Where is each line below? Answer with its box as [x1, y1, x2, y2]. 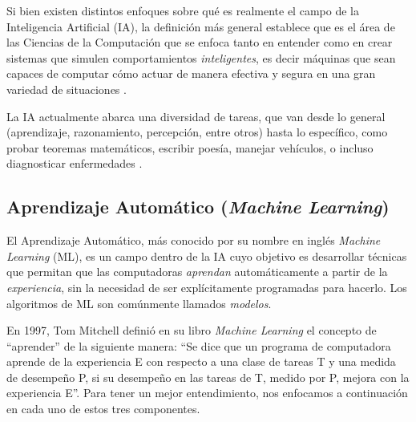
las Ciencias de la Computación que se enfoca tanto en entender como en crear [6, 34, 393, 51]
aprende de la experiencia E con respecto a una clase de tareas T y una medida [6, 353, 396, 370]
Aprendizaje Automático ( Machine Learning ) [6, 194, 390, 219]
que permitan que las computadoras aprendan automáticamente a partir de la [6, 263, 388, 280]
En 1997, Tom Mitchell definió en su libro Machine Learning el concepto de [6, 322, 377, 339]
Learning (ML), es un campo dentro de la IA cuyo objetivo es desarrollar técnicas [6, 247, 407, 264]
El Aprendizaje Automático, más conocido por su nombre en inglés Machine [6, 232, 381, 249]
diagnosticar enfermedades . [6, 155, 143, 172]
